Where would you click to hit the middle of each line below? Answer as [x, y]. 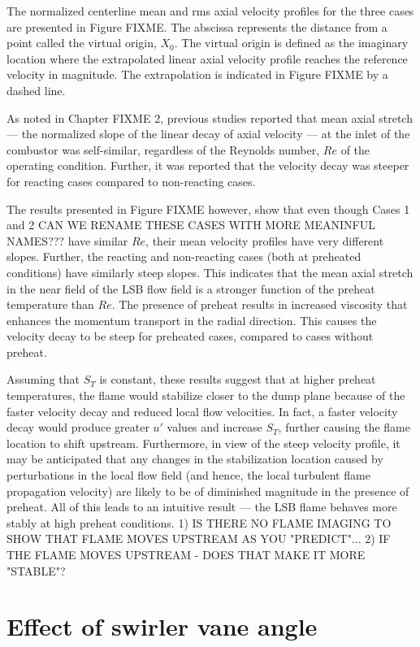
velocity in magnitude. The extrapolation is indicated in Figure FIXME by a [197, 74]
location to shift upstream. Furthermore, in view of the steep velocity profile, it [204, 443]
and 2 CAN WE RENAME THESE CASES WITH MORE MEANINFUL [191, 225]
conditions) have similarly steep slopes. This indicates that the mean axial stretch [210, 272]
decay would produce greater [78, 427]
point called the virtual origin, [82, 43]
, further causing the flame [344, 427]
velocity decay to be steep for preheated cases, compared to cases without [190, 336]
